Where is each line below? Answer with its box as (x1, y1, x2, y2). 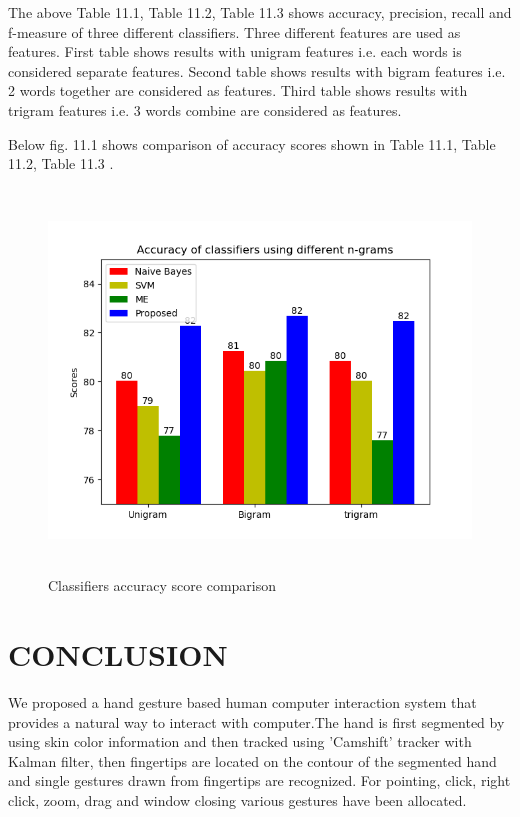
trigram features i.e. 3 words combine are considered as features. (8, 99, 402, 120)
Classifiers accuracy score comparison (48, 575, 277, 596)
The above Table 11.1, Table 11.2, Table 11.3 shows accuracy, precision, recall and (8, 2, 512, 22)
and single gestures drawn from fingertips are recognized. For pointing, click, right (8, 770, 511, 791)
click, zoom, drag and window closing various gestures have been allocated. (8, 790, 467, 811)
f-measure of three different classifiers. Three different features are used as (8, 21, 461, 42)
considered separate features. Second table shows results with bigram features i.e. (8, 60, 506, 81)
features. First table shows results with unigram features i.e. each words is (8, 41, 462, 62)
